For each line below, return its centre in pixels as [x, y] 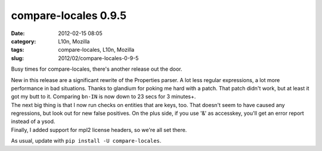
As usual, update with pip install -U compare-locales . [86, 141]
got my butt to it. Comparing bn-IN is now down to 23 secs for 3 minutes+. [103, 97]
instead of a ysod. [33, 121]
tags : [18, 50]
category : [24, 41]
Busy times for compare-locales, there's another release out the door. [97, 69]
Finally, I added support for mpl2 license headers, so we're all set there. [99, 130]
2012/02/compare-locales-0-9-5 [98, 58]
